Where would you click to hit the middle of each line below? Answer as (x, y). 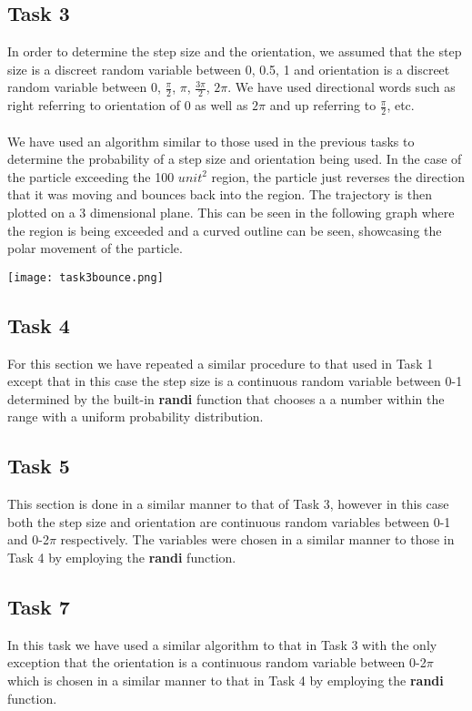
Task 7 (39, 606)
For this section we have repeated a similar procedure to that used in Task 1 (221, 363)
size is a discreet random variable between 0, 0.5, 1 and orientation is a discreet (229, 69)
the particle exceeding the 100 (91, 176)
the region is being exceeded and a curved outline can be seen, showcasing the (225, 230)
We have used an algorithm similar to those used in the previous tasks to (211, 141)
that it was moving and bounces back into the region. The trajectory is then (220, 194)
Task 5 (39, 466)
